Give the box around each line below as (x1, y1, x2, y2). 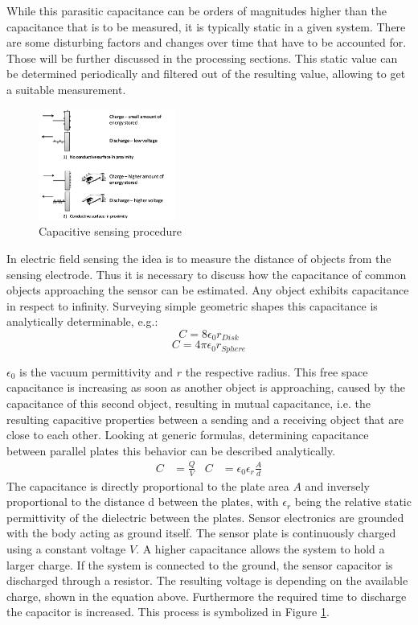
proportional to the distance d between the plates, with (6, 493, 279, 510)
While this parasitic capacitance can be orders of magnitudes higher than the (6, 2, 387, 19)
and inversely (305, 477, 370, 494)
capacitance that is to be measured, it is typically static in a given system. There (6, 18, 406, 35)
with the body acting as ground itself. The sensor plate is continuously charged (6, 524, 396, 541)
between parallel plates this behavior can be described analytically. (6, 442, 336, 458)
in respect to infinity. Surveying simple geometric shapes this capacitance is (6, 297, 378, 314)
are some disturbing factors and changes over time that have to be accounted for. (6, 34, 407, 51)
